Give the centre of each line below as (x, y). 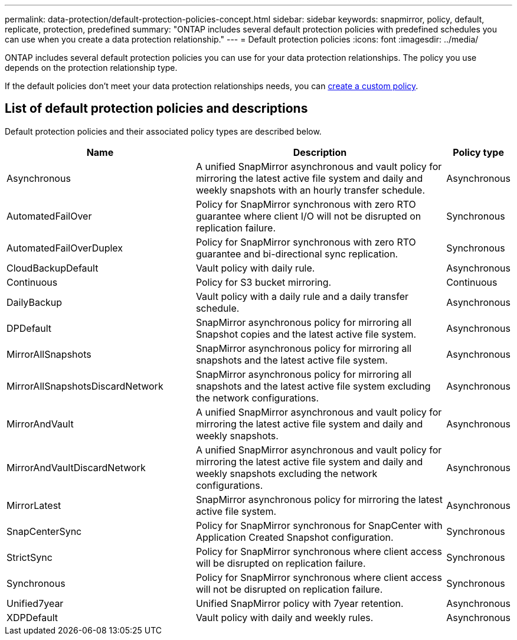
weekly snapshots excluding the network (287, 473)
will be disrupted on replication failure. (281, 563)
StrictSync (30, 557)
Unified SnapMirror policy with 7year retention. (300, 603)
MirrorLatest (34, 505)
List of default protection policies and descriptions (156, 109)
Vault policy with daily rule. (255, 268)
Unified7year (35, 603)
